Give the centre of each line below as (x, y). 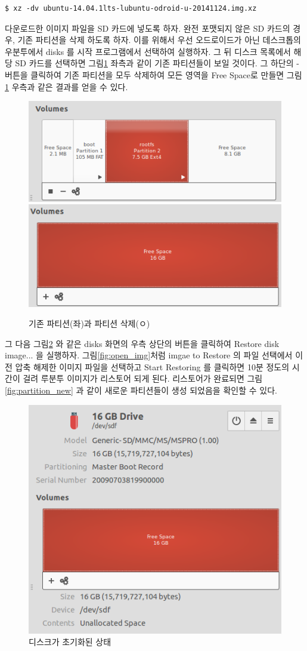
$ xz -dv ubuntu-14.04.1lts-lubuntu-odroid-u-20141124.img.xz (131, 8)
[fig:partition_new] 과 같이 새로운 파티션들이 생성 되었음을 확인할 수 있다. (141, 390)
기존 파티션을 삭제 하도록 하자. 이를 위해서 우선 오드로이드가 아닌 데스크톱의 (159, 40)
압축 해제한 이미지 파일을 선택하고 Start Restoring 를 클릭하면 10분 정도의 (152, 366)
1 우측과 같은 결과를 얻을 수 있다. (66, 86)
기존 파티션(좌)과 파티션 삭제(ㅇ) (89, 323)
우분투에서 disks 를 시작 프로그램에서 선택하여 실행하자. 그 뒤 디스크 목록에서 (148, 51)
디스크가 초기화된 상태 (70, 642)
